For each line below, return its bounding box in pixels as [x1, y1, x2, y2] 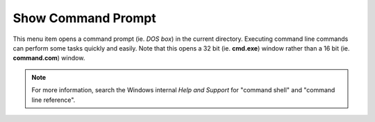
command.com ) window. [12, 54, 85, 62]
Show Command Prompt [12, 10, 156, 26]
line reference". [31, 96, 76, 104]
